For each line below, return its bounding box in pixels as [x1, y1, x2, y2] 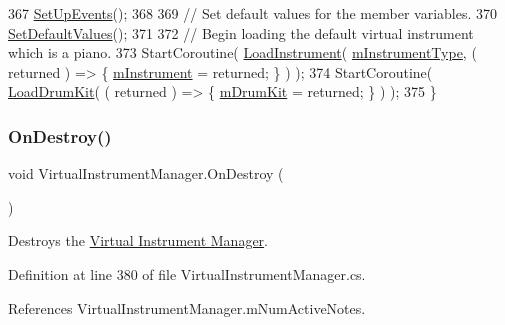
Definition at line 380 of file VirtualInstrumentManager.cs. [8, 263, 366, 284]
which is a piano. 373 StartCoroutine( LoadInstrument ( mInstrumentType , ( [8, 42, 477, 63]
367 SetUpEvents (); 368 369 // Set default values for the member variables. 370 [8, 3, 498, 23]
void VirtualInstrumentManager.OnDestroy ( [8, 163, 284, 184]
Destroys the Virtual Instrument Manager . [8, 230, 269, 251]
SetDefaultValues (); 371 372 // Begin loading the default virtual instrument [8, 22, 474, 43]
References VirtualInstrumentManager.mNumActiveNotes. [8, 297, 366, 318]
